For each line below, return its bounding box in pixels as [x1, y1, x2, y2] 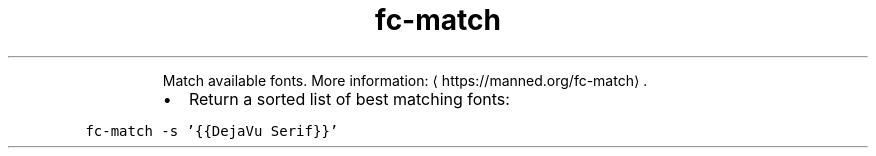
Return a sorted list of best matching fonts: [188, 88, 510, 109]
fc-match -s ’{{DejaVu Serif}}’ [85, 122, 339, 139]
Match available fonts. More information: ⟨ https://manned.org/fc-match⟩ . [162, 71, 648, 89]
